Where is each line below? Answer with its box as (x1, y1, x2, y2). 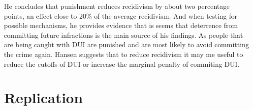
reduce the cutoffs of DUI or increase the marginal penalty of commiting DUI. (4, 58, 240, 69)
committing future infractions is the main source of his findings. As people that (4, 29, 243, 40)
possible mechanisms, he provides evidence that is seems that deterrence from (4, 20, 238, 30)
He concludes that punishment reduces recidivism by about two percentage (4, 1, 230, 11)
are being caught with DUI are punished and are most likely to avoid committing (4, 39, 249, 50)
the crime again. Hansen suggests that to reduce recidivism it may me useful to (4, 49, 243, 59)
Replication (4, 87, 83, 108)
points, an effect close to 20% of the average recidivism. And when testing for (4, 10, 238, 21)
